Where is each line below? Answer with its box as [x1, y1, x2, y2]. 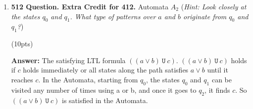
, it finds [204, 84, 230, 95]
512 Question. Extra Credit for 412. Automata [11, 1, 169, 11]
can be [211, 74, 232, 84]
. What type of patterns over [70, 11, 156, 21]
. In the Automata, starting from [38, 74, 138, 84]
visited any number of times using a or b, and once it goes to [11, 84, 197, 95]
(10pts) [11, 38, 33, 49]
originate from [183, 11, 227, 21]
